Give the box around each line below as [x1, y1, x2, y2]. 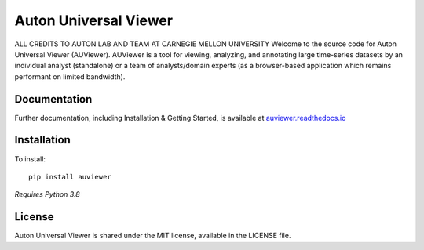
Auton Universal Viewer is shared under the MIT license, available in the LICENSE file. [14, 231, 291, 241]
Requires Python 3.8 [14, 190, 80, 199]
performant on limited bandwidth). [14, 71, 126, 82]
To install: [14, 154, 46, 164]
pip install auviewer [28, 172, 111, 181]
